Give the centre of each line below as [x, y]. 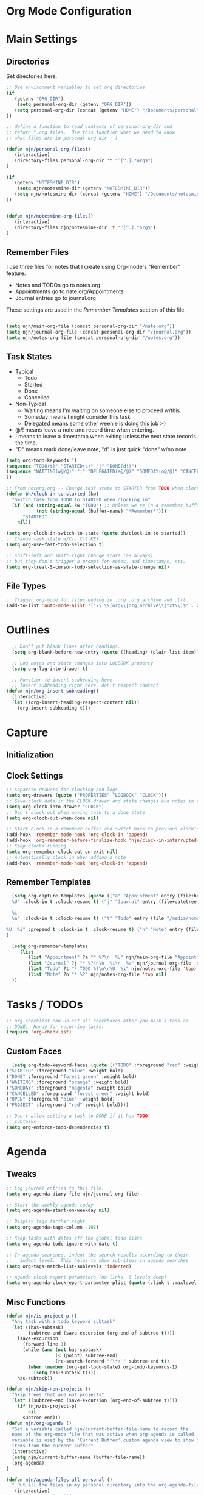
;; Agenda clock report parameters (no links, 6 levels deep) [87, 1277]
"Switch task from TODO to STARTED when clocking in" [81, 499]
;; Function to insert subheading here [62, 680]
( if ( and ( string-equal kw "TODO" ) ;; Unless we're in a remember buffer [107, 505]
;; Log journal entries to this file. [55, 1188]
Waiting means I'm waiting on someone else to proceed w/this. [103, 410]
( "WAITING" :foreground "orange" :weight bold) [68, 1082]
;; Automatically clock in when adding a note [66, 857]
